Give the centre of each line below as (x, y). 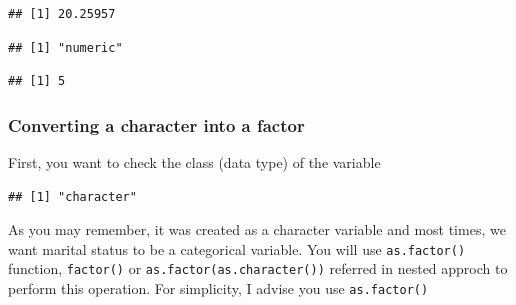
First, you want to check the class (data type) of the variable (194, 162)
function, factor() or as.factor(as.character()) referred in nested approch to (258, 268)
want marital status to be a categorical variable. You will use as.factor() (237, 248)
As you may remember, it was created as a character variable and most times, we (257, 229)
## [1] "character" (72, 196)
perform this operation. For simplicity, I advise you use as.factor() (218, 288)
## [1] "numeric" (65, 47)
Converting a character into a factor (156, 124)
